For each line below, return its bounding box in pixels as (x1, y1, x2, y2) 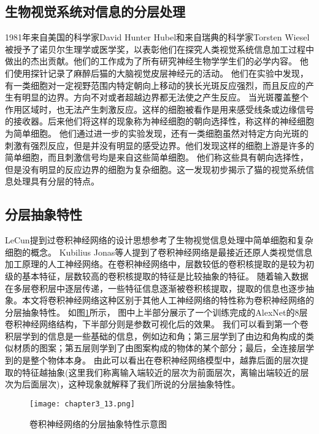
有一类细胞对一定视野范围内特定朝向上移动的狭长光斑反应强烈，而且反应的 (5, 78, 306, 91)
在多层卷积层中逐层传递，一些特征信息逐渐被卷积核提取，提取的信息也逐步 (5, 281, 306, 294)
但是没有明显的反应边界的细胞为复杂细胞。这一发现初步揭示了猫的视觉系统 (5, 162, 306, 175)
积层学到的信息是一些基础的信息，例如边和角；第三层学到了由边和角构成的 (5, 329, 306, 342)
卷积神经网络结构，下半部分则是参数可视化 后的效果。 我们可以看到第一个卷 (5, 318, 309, 330)
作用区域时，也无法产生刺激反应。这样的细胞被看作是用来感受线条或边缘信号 (5, 102, 314, 115)
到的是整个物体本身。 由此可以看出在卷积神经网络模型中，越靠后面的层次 (5, 354, 300, 367)
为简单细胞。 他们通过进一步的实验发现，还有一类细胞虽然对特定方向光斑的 (5, 126, 309, 139)
